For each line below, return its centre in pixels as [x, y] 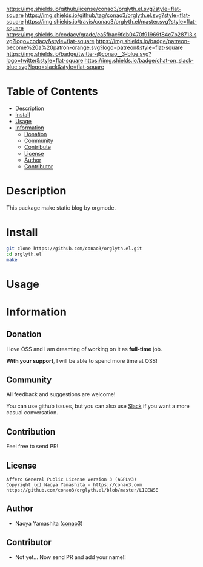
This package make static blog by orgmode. [61, 208]
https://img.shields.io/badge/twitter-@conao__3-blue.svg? [79, 54]
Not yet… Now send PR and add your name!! [70, 557]
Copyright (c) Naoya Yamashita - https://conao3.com [74, 485]
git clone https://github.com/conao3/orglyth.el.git [74, 249]
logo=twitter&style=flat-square [45, 60]
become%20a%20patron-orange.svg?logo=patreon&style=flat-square [95, 47]
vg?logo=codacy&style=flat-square [51, 41]
